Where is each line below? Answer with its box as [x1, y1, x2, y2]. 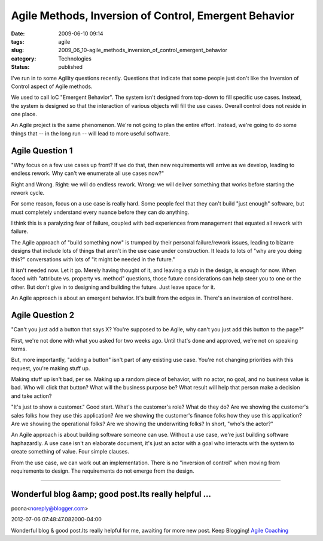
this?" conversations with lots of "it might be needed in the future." [11, 255, 176, 263]
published [58, 64, 83, 71]
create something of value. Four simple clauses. [11, 448, 130, 455]
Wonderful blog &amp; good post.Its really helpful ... [11, 489, 212, 499]
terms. [11, 345, 27, 352]
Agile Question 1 [11, 146, 73, 156]
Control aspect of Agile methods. [11, 83, 93, 90]
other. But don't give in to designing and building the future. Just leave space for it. [11, 283, 215, 291]
